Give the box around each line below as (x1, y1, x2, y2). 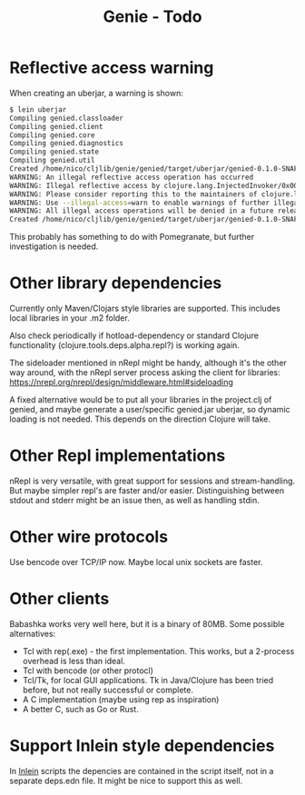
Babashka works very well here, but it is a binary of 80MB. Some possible (9, 618, 285, 629)
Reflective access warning (9, 57, 214, 78)
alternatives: (9, 628, 56, 639)
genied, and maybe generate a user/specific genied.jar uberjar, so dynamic (9, 404, 290, 415)
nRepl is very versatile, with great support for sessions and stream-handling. (9, 475, 296, 487)
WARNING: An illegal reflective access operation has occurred (9, 173, 254, 182)
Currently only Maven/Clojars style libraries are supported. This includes (9, 303, 281, 314)
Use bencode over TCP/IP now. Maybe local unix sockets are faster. (9, 557, 263, 567)
